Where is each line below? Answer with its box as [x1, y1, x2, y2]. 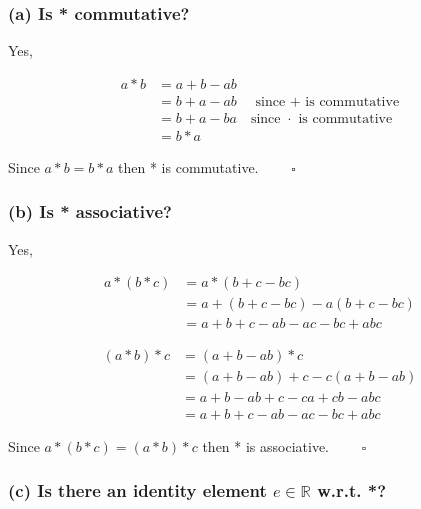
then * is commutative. [118, 156, 259, 177]
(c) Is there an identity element [8, 478, 267, 503]
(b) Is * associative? [8, 199, 172, 224]
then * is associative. [202, 435, 330, 456]
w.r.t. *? [317, 478, 387, 503]
